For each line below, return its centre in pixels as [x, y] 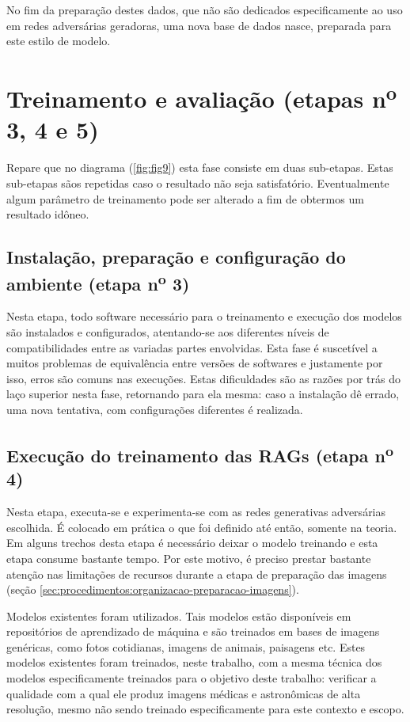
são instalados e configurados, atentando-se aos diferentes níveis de [168, 331]
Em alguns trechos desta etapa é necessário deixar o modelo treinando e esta [192, 543]
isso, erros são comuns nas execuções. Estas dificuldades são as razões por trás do [203, 378]
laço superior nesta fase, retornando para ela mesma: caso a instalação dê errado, [203, 394]
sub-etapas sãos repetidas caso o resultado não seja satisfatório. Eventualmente [198, 183]
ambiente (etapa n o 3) [98, 281]
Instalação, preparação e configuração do [176, 257]
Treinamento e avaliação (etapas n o [202, 97]
